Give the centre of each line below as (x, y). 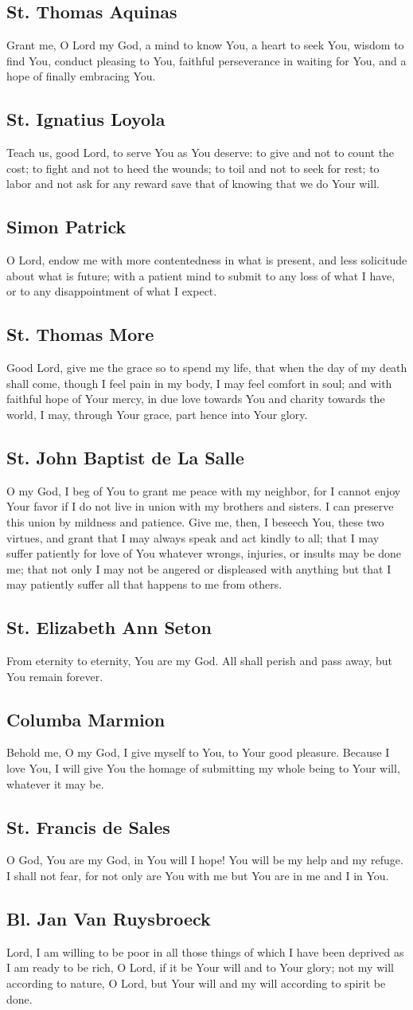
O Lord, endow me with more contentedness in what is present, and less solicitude (207, 260)
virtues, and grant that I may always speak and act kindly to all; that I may (193, 537)
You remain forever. (55, 676)
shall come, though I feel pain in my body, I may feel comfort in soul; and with (199, 383)
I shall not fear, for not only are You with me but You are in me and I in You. (198, 876)
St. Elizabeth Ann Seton (109, 627)
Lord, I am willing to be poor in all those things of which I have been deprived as (205, 951)
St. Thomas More (80, 334)
